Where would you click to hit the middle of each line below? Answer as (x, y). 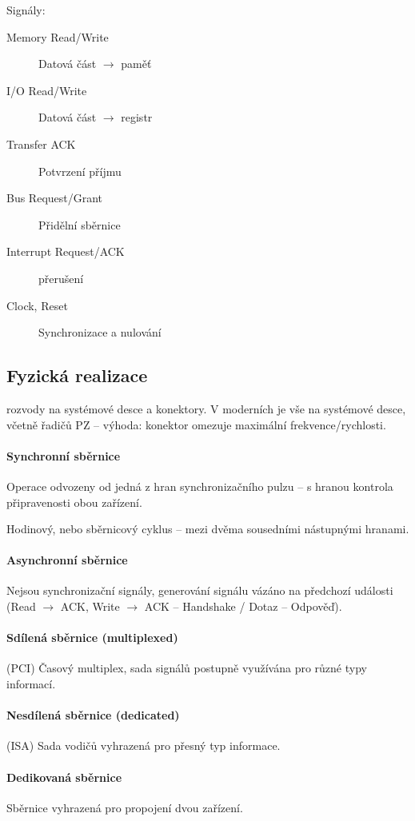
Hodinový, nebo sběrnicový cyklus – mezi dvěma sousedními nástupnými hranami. (208, 529)
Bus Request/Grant (55, 198)
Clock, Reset (37, 305)
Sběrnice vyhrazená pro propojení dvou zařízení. (125, 807)
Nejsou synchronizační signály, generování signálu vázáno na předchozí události (200, 590)
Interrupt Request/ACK (66, 251)
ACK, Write (90, 606)
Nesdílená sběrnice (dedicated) (93, 715)
